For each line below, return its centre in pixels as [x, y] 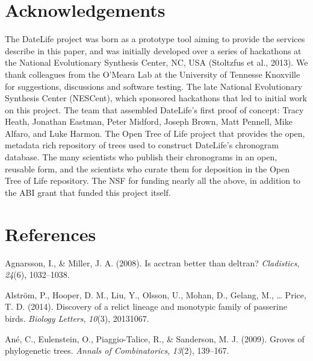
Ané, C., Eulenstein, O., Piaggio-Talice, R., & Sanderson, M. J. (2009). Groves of [155, 338]
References [51, 234]
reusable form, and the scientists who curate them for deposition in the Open [147, 168]
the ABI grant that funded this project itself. [88, 192]
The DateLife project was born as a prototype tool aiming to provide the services [155, 39]
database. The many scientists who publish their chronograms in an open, [141, 157]
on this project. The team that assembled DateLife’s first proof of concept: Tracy [154, 109]
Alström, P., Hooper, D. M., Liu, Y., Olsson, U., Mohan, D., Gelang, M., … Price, [156, 294]
